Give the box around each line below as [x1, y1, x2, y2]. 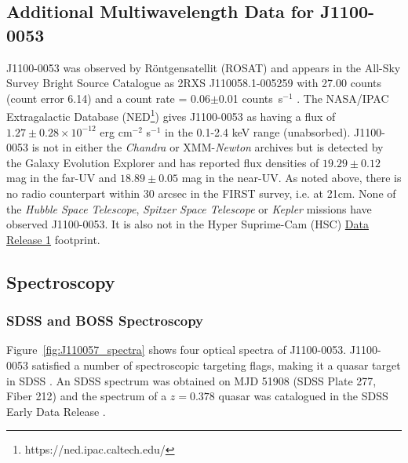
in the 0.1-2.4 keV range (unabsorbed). [165, 123, 351, 140]
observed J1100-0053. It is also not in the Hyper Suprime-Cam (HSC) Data [6, 216, 369, 232]
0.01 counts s [218, 89, 283, 106]
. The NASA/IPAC [297, 89, 389, 106]
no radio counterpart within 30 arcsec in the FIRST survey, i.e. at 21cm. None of [6, 185, 396, 201]
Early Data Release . [6, 403, 106, 419]
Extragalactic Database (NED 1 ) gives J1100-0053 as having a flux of [6, 106, 336, 125]
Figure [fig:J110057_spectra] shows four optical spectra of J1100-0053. [6, 341, 347, 358]
